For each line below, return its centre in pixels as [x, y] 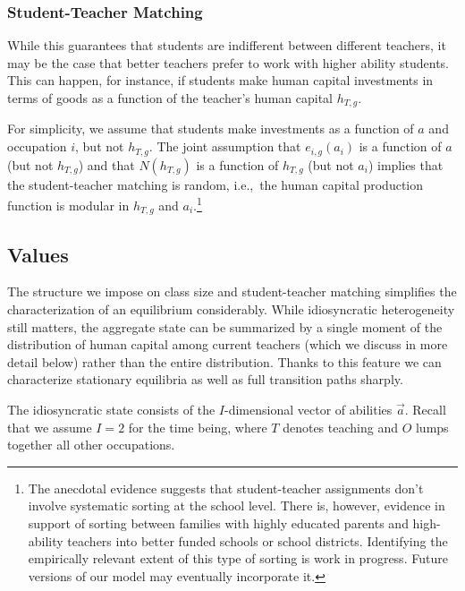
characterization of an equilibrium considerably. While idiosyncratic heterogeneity [231, 309]
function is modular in [68, 205]
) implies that [406, 164]
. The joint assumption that [225, 146]
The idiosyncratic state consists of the [111, 409]
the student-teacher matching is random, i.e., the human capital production [216, 184]
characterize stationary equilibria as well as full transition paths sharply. [205, 379]
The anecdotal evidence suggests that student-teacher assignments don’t [226, 488]
